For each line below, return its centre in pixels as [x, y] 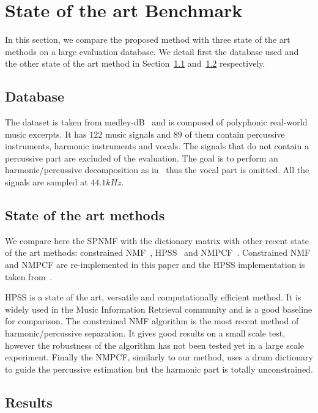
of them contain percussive [235, 134]
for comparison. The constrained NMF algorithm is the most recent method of [152, 321]
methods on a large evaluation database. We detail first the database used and [152, 51]
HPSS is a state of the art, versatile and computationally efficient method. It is [153, 297]
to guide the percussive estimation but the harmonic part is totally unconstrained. [159, 369]
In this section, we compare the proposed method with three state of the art [148, 39]
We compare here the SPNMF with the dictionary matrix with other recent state [157, 240]
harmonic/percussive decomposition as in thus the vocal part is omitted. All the [157, 170]
